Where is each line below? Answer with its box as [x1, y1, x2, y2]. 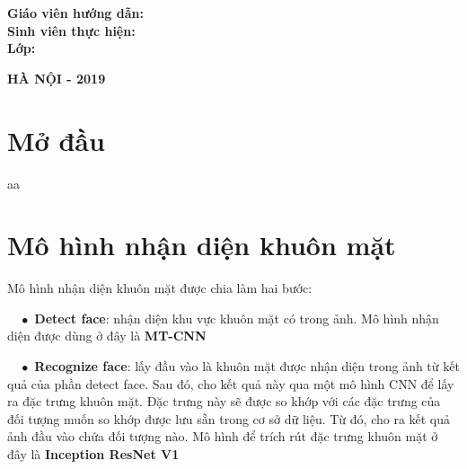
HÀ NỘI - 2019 [7, 68, 106, 87]
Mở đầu [7, 121, 105, 158]
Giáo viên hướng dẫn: [7, 4, 144, 22]
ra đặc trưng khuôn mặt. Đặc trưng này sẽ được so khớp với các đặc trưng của [7, 392, 441, 411]
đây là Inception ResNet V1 [7, 444, 180, 463]
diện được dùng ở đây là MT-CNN [7, 326, 207, 345]
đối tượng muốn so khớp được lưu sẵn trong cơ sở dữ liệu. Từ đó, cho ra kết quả [7, 409, 451, 428]
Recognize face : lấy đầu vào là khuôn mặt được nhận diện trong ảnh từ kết [34, 357, 460, 375]
